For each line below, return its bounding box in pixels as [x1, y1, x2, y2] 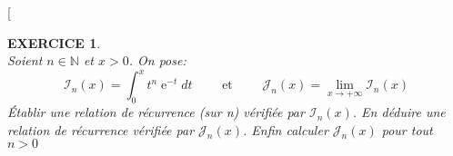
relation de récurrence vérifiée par [7, 120, 195, 139]
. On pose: [128, 51, 186, 70]
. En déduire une [352, 102, 446, 122]
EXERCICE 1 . [7, 33, 101, 52]
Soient [7, 51, 43, 70]
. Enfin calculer [243, 120, 328, 139]
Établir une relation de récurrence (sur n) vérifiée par [7, 102, 305, 122]
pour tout [381, 120, 433, 139]
